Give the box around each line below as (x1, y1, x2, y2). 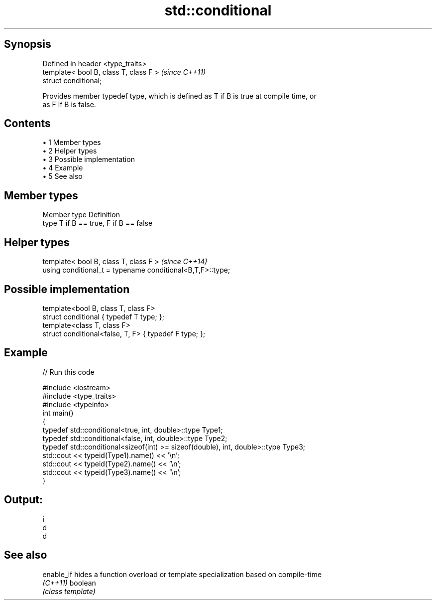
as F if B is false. (42, 100, 96, 109)
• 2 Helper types (42, 147, 97, 155)
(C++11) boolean (42, 578, 96, 587)
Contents (4, 117, 51, 130)
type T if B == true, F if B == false (42, 219, 153, 228)
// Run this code (42, 367, 95, 376)
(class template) (42, 587, 96, 596)
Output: (4, 493, 43, 506)
